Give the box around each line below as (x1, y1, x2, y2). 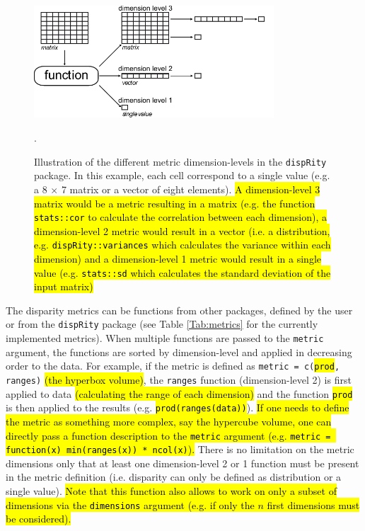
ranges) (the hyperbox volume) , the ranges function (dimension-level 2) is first (6, 372, 352, 387)
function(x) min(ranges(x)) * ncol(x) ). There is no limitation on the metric (6, 442, 354, 457)
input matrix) (34, 279, 93, 294)
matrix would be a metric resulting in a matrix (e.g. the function (34, 195, 315, 210)
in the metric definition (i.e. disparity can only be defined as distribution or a (6, 469, 342, 484)
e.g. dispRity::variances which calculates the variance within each (34, 237, 331, 252)
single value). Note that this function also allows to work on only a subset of (6, 484, 337, 498)
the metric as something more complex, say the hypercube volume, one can (6, 413, 332, 428)
